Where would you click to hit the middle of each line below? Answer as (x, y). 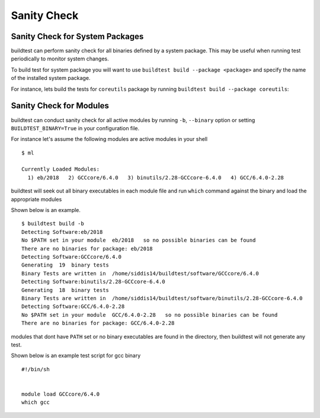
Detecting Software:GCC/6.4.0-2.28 (73, 307)
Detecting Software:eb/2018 (62, 232)
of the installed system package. (51, 78)
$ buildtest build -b (53, 224)
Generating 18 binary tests (65, 290)
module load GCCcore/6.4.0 (61, 394)
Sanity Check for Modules (60, 106)
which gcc (36, 402)
